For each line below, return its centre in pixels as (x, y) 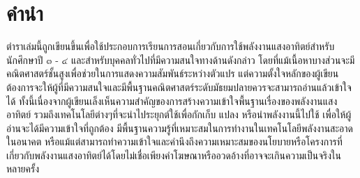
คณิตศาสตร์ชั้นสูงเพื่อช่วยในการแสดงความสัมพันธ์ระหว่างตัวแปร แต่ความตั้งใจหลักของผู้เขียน (173, 73)
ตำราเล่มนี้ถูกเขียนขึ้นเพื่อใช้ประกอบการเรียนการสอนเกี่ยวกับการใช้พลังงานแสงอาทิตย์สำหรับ (171, 46)
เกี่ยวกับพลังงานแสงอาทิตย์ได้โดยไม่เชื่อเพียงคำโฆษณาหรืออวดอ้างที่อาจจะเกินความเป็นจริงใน (174, 155)
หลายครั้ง (23, 169)
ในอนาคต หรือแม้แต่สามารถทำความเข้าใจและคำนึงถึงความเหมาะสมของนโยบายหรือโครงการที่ (174, 141)
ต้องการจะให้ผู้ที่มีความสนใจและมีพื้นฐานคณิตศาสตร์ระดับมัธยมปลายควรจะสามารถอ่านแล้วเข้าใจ (179, 87)
